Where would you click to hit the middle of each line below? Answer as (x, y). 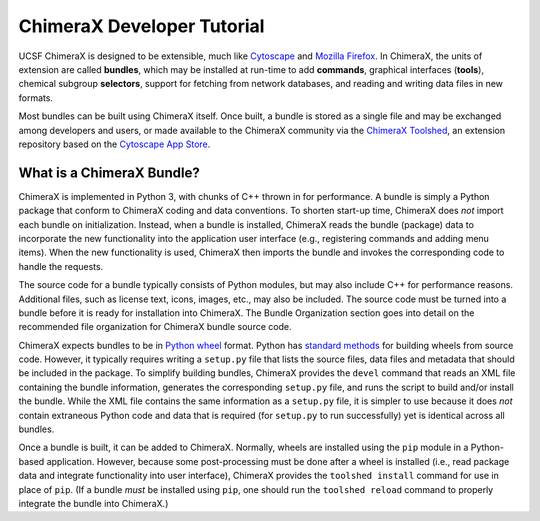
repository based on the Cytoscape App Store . (114, 144)
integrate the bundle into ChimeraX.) (93, 503)
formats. (36, 97)
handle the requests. (61, 266)
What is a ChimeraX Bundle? (109, 172)
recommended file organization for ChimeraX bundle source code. (155, 327)
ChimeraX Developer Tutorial (141, 26)
